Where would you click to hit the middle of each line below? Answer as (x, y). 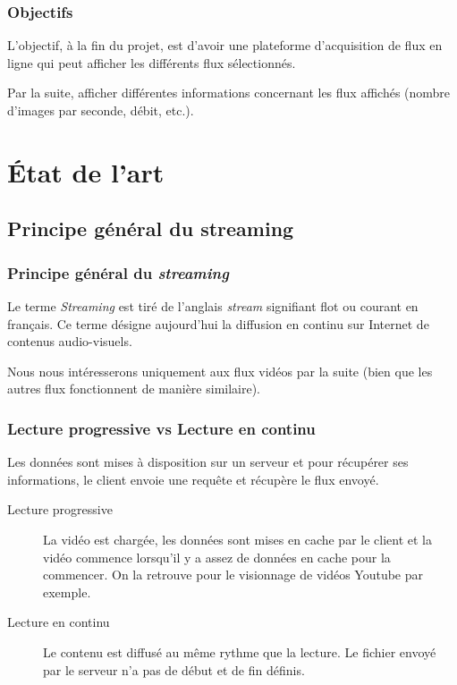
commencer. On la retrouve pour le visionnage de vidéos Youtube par (233, 575)
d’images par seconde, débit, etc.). (101, 110)
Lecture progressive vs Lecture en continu (161, 428)
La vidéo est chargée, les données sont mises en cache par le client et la (238, 539)
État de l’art (86, 171)
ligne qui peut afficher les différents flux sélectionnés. (152, 62)
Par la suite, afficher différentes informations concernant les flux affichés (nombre (229, 93)
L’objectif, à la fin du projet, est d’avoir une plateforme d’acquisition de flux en (225, 45)
